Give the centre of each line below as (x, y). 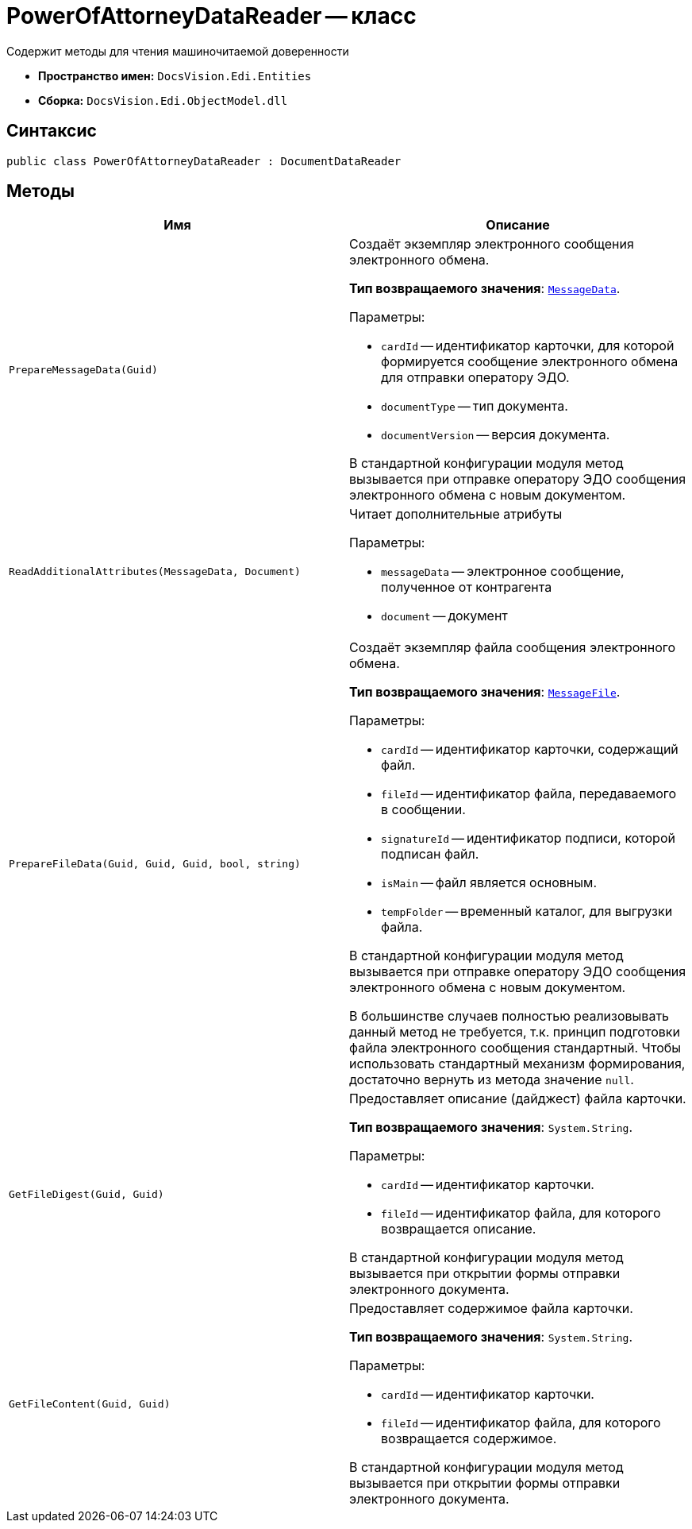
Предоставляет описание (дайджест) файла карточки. (518, 1099)
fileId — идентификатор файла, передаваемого (529, 794)
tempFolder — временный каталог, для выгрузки (527, 911)
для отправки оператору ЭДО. (475, 378)
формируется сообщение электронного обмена (530, 362)
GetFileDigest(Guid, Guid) (86, 1194)
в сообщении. (423, 810)
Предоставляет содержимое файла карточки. (491, 1309)
